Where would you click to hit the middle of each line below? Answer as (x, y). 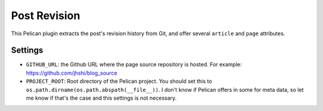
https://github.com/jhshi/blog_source (72, 73)
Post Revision (46, 16)
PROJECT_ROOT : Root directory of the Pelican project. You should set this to (119, 81)
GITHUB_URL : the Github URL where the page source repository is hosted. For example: (134, 64)
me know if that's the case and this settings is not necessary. (101, 98)
